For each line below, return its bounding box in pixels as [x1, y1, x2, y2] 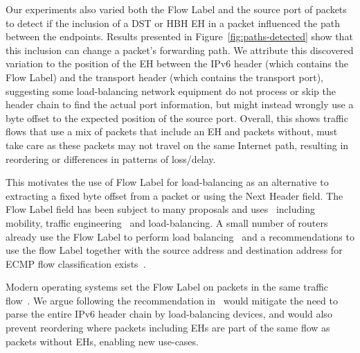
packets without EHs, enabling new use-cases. [6, 334, 199, 348]
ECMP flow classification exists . [6, 256, 146, 270]
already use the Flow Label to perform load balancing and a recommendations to [6, 229, 354, 243]
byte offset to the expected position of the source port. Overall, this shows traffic [6, 110, 348, 125]
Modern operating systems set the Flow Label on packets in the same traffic [6, 279, 329, 294]
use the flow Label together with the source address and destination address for [6, 243, 343, 257]
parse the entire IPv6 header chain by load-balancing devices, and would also [6, 307, 332, 321]
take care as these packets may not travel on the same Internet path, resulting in [6, 137, 349, 152]
